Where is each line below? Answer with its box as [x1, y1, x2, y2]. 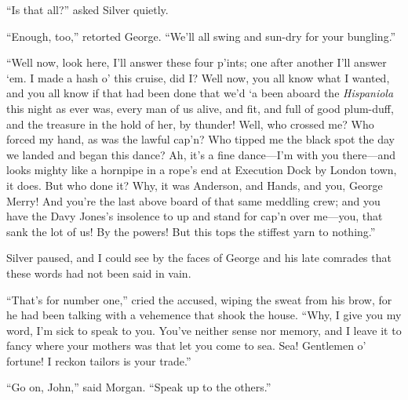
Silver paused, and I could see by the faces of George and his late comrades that [6, 249, 392, 266]
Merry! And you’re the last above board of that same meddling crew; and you [6, 192, 381, 209]
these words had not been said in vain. [6, 264, 191, 281]
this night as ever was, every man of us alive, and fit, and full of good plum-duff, [6, 100, 394, 116]
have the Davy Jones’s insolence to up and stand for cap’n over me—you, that [6, 208, 383, 224]
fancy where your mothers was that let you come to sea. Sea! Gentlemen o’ [6, 337, 366, 354]
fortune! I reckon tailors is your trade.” [6, 352, 191, 369]
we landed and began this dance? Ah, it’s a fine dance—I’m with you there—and [6, 146, 396, 162]
